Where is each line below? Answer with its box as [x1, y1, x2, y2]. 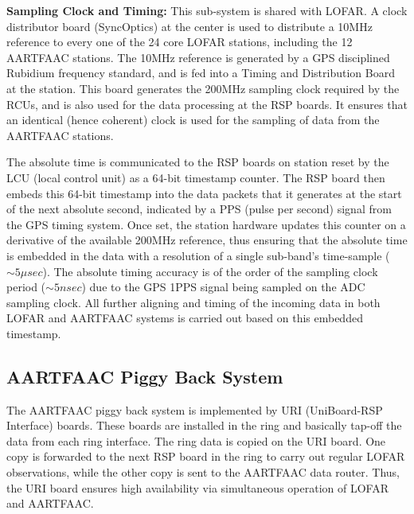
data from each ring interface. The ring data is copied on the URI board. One [6, 432, 386, 449]
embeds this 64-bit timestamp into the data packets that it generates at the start [6, 185, 402, 201]
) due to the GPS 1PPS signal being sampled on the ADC [81, 278, 365, 295]
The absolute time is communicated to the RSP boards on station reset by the [6, 154, 389, 170]
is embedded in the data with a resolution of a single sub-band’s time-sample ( [6, 247, 390, 263]
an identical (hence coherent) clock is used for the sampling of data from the [6, 111, 380, 128]
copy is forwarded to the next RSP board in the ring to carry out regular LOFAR [6, 448, 405, 465]
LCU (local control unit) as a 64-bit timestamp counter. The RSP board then [6, 169, 385, 185]
